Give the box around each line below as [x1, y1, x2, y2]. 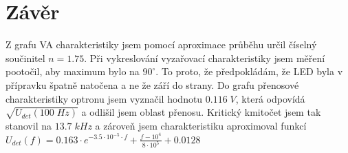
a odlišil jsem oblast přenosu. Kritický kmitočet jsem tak [81, 105, 321, 119]
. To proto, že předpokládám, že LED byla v [155, 64, 343, 79]
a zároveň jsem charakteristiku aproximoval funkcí [95, 118, 307, 132]
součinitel [6, 50, 45, 65]
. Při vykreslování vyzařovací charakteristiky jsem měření [84, 50, 325, 65]
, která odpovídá [235, 91, 305, 105]
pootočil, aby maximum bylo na [6, 64, 140, 79]
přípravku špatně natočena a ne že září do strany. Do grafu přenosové [6, 77, 299, 92]
